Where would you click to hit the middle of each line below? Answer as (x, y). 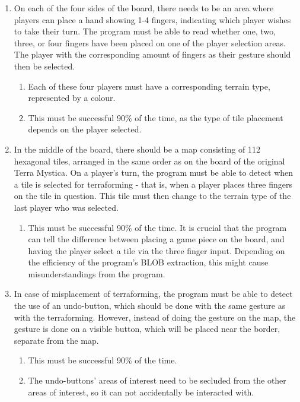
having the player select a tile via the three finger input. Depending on (157, 250)
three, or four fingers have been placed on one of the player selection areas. (150, 42)
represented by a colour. (72, 98)
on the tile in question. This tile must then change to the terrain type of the (152, 196)
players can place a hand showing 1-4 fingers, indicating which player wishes (152, 19)
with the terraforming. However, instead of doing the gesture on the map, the (155, 317)
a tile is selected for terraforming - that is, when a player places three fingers (153, 184)
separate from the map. (56, 340)
